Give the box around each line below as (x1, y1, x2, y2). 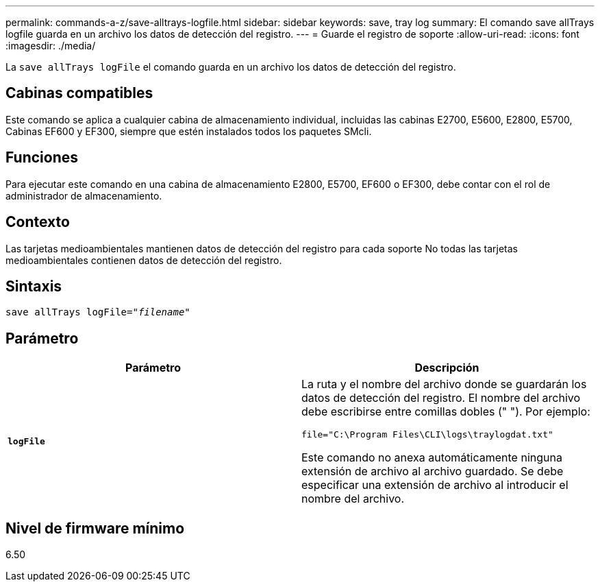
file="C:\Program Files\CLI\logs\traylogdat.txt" (301, 429, 553, 440)
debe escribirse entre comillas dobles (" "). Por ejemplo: (301, 405, 590, 419)
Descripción (414, 361, 479, 375)
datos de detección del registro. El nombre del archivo (301, 391, 581, 405)
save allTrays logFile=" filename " (5, 307, 190, 318)
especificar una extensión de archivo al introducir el (301, 478, 568, 492)
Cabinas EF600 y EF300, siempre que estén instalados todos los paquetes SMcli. (5, 125, 372, 137)
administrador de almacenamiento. (5, 189, 162, 202)
